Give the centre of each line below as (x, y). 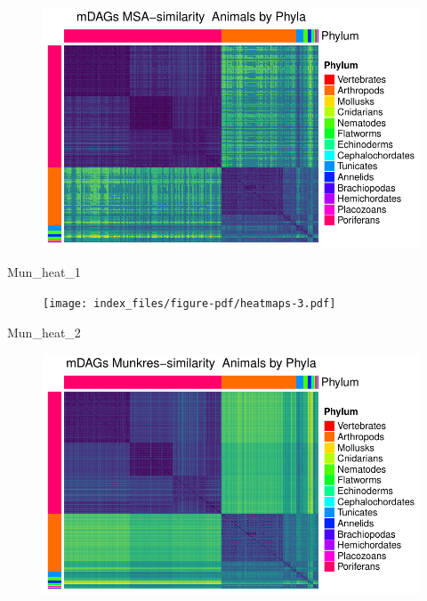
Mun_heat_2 (44, 332)
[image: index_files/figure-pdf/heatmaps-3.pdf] (189, 304)
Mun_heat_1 (44, 272)
